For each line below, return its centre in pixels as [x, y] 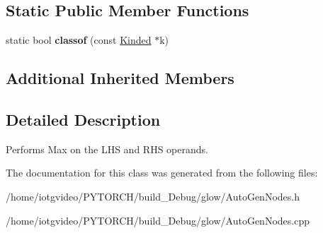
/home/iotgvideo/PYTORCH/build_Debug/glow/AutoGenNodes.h [153, 196]
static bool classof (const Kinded [79, 40]
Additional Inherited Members [120, 78]
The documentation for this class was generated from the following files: [162, 173]
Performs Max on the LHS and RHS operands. [107, 149]
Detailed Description [83, 119]
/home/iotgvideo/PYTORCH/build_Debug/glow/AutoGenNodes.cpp [158, 220]
